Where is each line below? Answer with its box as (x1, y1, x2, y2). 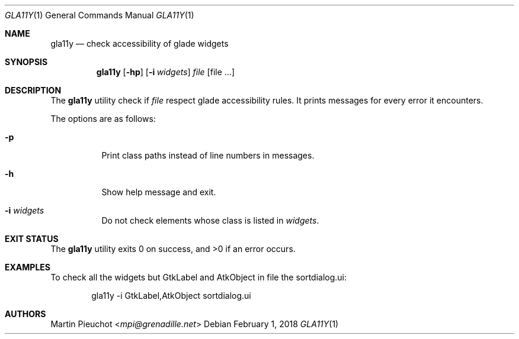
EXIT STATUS (5, 234, 59, 244)
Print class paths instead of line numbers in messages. (101, 150, 315, 160)
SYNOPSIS (5, 57, 48, 67)
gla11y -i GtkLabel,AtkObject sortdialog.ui (91, 290, 251, 301)
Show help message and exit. (101, 187, 216, 197)
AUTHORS (5, 309, 46, 319)
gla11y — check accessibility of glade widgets (50, 38, 229, 49)
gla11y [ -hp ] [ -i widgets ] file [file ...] (96, 67, 235, 77)
